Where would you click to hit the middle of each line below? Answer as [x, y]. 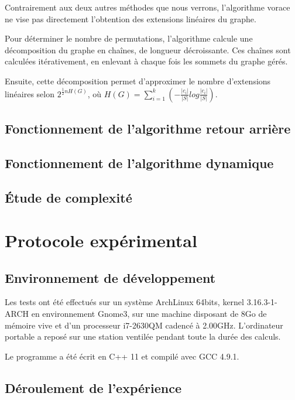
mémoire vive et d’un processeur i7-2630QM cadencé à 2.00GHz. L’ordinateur [144, 325]
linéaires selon [30, 93]
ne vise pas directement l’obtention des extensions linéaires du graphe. [131, 18]
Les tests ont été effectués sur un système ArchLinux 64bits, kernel [124, 302]
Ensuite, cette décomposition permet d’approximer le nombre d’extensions [138, 81]
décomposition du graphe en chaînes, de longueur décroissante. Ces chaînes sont [148, 49]
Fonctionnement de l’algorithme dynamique [139, 163]
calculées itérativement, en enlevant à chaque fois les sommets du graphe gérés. [146, 61]
